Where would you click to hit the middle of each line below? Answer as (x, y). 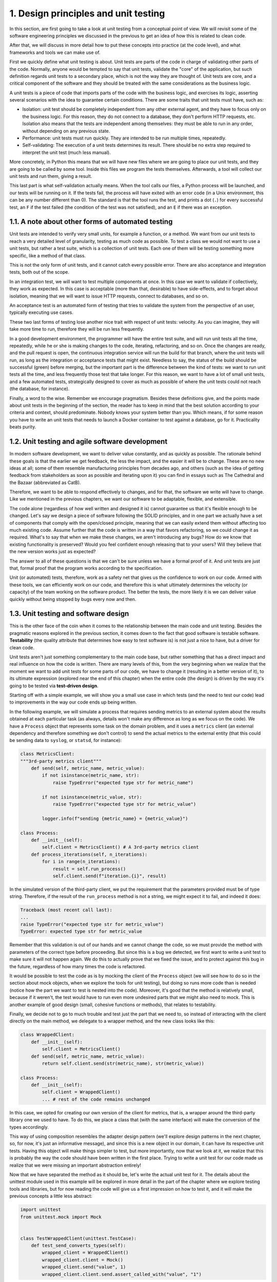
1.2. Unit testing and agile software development (88, 442)
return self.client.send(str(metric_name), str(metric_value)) (123, 1063)
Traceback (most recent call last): (66, 910)
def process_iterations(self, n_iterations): (89, 854)
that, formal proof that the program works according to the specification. (86, 568)
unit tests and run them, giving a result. (51, 176)
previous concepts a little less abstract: (51, 1196)
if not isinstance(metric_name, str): (91, 775)
